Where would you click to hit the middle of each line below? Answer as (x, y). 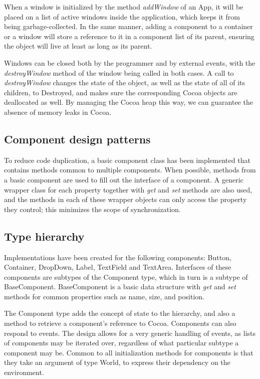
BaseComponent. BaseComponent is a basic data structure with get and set (120, 287)
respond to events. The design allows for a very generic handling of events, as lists (130, 333)
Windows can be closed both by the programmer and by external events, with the (130, 62)
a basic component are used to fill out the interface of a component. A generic (124, 179)
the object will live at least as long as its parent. (78, 46)
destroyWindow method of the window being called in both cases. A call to (119, 72)
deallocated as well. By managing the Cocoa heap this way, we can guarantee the (128, 102)
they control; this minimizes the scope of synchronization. (92, 209)
